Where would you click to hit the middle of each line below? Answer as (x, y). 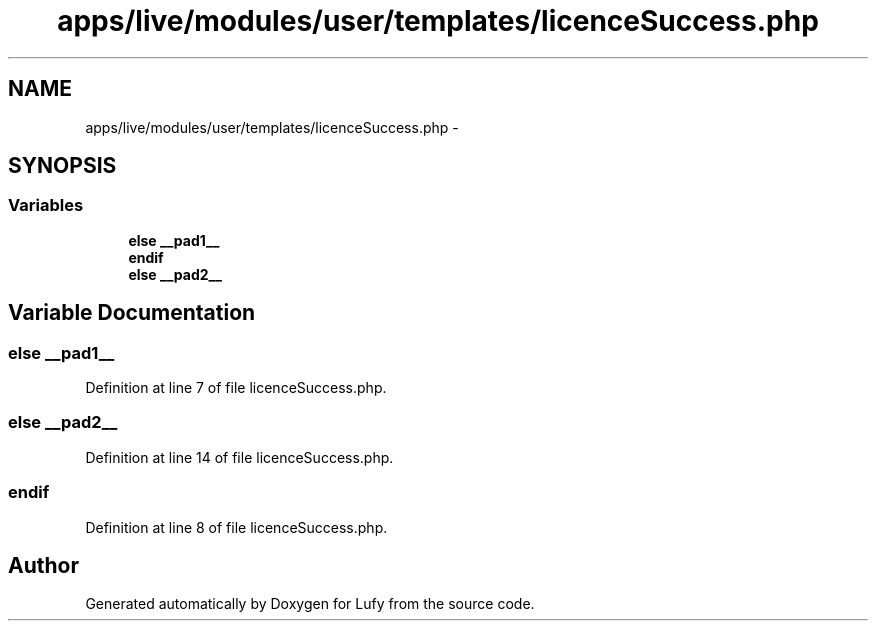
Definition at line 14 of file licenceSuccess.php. (239, 457)
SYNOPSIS (62, 166)
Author (43, 565)
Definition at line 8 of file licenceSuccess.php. (236, 527)
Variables (46, 205)
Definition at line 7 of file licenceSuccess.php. (236, 388)
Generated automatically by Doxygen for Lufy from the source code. (310, 604)
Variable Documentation (132, 313)
